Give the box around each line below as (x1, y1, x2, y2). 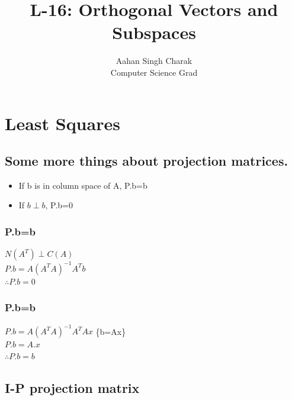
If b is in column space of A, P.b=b (18, 179, 147, 191)
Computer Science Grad (110, 66, 198, 78)
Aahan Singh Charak (115, 54, 192, 67)
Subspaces (112, 20, 196, 44)
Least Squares (5, 111, 120, 135)
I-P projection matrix (5, 378, 140, 396)
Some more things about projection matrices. (5, 151, 288, 170)
